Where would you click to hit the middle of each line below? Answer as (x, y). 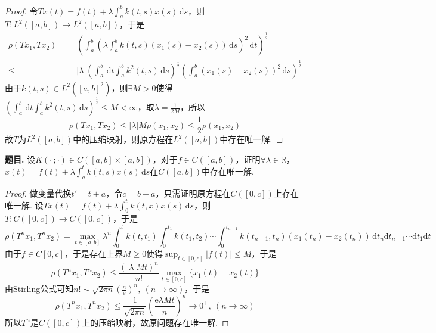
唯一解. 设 (24, 205)
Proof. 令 (21, 10)
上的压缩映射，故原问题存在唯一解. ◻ (155, 322)
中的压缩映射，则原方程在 (123, 139)
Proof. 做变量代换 (38, 193)
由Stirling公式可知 (39, 289)
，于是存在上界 (93, 253)
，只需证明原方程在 (193, 193)
